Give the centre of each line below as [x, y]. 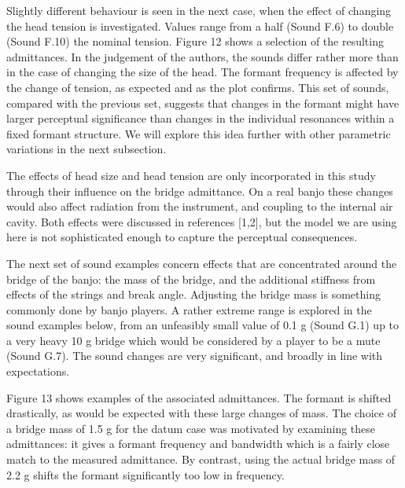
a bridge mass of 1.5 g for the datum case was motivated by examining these [191, 428]
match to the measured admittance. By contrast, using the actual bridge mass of [201, 459]
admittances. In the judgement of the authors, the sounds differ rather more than [202, 56]
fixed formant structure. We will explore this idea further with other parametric [199, 133]
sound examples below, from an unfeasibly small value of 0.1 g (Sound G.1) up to [203, 325]
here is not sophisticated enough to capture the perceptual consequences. [182, 237]
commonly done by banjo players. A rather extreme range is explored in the [189, 309]
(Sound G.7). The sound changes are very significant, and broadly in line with [195, 356]
